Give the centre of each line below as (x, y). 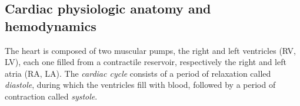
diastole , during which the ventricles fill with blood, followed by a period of (140, 85)
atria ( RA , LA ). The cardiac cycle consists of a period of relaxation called (138, 73)
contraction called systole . (51, 96)
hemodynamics (51, 25)
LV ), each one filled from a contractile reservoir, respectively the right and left (146, 62)
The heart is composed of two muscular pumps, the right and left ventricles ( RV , (150, 50)
